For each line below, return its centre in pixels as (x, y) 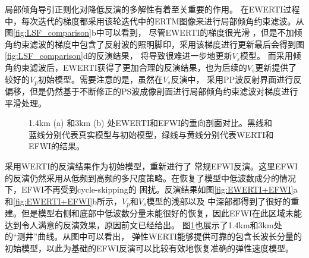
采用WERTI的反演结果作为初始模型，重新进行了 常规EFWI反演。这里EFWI (152, 166)
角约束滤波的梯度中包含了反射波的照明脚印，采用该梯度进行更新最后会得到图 (154, 44)
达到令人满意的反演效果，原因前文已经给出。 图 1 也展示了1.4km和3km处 (144, 224)
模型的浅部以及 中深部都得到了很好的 (219, 201)
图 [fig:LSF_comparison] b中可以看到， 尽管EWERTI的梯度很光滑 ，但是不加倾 (154, 32)
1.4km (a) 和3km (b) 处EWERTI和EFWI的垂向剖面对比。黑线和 (151, 123)
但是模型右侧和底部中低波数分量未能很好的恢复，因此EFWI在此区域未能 (162, 213)
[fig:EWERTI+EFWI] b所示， (68, 201)
